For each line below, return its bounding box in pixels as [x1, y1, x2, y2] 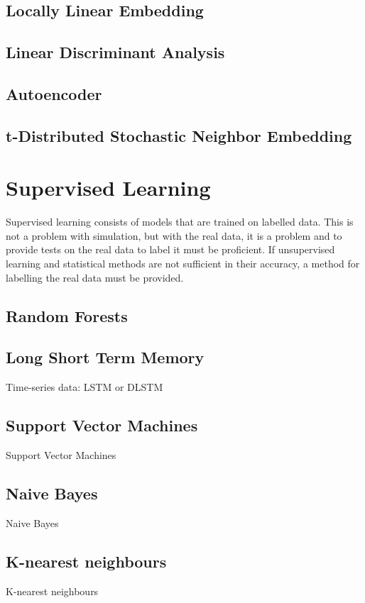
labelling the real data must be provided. [6, 270, 184, 284]
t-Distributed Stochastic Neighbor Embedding [6, 124, 352, 146]
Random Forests [6, 304, 128, 326]
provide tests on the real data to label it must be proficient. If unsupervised [6, 242, 335, 257]
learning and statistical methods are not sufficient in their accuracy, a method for [6, 256, 360, 271]
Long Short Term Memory [6, 346, 205, 368]
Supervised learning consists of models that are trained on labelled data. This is [6, 214, 354, 229]
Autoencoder [6, 82, 102, 104]
